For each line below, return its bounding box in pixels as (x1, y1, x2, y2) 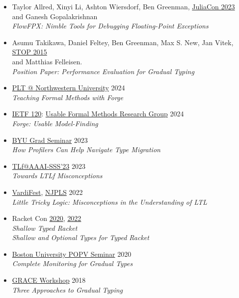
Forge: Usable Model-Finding (12, 118, 98, 128)
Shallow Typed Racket (12, 222, 78, 233)
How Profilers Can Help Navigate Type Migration (12, 144, 160, 155)
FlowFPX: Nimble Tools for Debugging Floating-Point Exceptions (12, 21, 209, 31)
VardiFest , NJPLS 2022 (12, 187, 83, 197)
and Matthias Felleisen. (12, 56, 82, 66)
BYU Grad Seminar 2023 (12, 135, 88, 145)
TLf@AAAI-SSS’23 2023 (12, 161, 85, 171)
